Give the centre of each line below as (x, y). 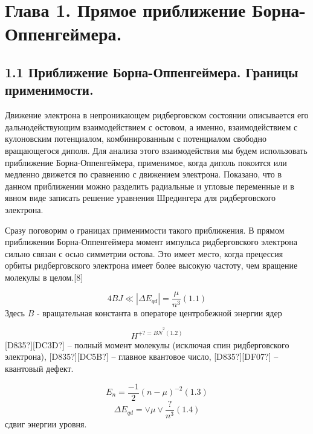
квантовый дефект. (39, 368)
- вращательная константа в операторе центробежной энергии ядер (159, 312)
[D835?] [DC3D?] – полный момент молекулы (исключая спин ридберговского (147, 344)
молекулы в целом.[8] (44, 277)
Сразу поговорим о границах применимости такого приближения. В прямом (145, 230)
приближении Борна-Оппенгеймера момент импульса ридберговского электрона (151, 242)
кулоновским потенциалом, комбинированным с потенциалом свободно (136, 139)
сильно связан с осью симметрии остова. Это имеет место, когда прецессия (144, 253)
